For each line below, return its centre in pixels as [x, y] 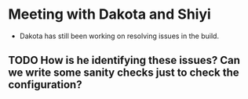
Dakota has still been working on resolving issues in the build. [119, 36]
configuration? [45, 85]
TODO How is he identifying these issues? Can [124, 60]
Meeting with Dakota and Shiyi [110, 14]
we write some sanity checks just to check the [124, 73]
